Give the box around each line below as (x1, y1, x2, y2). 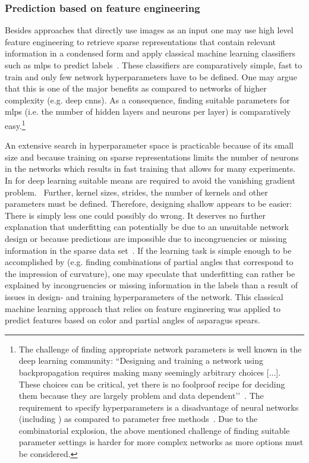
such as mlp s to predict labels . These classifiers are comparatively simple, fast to (5, 59, 302, 71)
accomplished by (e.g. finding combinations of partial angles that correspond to (5, 256, 294, 268)
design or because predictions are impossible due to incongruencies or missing (5, 232, 287, 244)
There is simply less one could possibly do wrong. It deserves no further (5, 209, 266, 221)
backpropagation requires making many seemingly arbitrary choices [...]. (18, 366, 281, 378)
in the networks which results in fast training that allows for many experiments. (5, 162, 296, 175)
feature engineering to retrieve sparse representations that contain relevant (5, 35, 276, 48)
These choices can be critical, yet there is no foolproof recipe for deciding (18, 377, 285, 390)
